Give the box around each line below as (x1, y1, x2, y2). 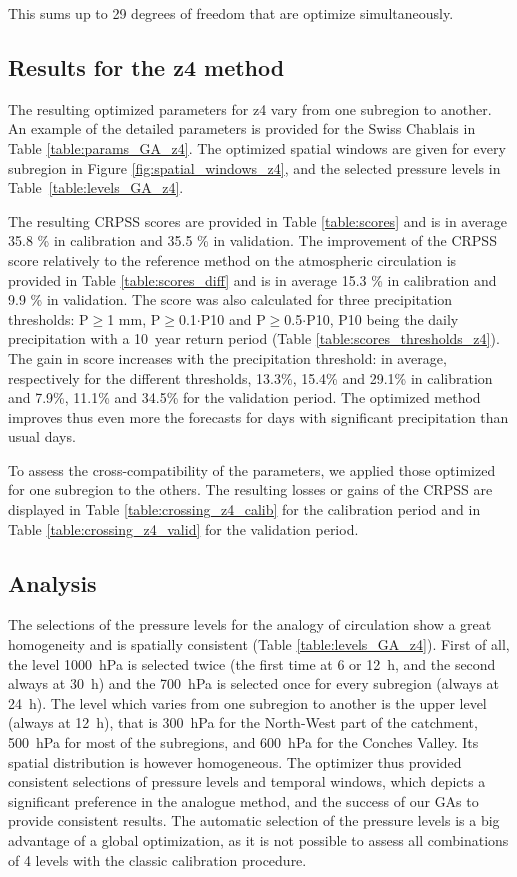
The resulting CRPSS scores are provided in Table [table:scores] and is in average (8, 210, 507, 231)
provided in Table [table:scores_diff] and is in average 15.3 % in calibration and (8, 269, 497, 290)
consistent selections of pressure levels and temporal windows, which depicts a (8, 771, 486, 792)
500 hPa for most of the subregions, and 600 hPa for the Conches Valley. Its (8, 732, 479, 753)
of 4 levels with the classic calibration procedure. (8, 849, 307, 870)
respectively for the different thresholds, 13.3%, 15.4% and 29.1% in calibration (8, 367, 493, 388)
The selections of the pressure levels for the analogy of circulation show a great (8, 614, 492, 635)
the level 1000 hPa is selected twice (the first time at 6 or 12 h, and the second (8, 653, 496, 674)
